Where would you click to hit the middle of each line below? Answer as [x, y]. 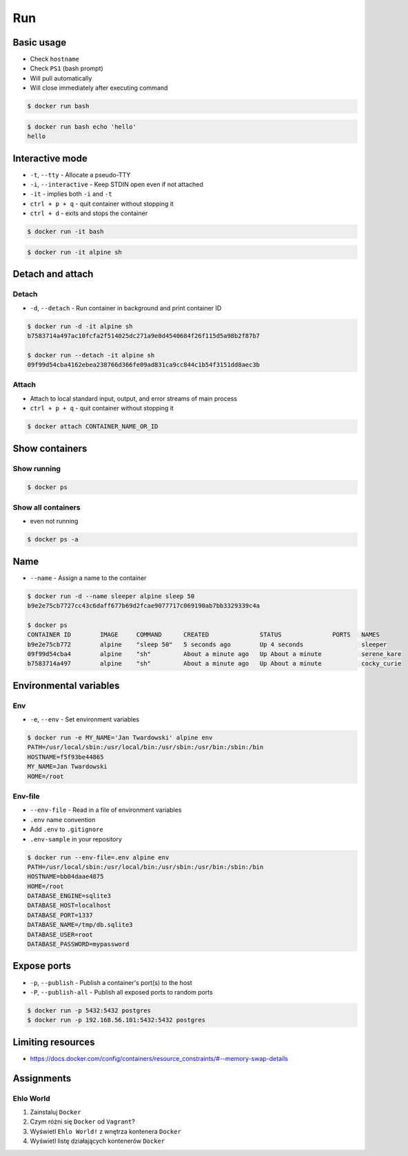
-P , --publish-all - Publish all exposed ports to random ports [121, 992]
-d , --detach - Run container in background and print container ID [126, 308]
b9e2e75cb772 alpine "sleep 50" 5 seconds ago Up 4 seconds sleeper [207, 644]
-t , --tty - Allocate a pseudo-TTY [80, 175]
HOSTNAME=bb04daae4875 [65, 877]
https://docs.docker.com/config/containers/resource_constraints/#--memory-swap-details [159, 1058]
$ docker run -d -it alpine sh [80, 326]
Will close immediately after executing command [99, 88]
